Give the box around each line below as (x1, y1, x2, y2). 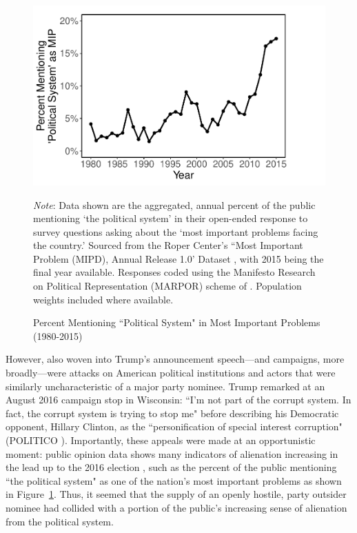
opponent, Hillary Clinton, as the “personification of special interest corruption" (6, 419, 343, 434)
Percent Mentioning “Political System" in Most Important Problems (33, 315, 320, 330)
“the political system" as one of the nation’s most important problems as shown (6, 473, 342, 487)
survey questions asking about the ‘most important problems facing (33, 224, 318, 239)
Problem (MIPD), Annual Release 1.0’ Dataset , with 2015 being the (33, 251, 324, 265)
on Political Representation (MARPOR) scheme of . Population (33, 279, 302, 293)
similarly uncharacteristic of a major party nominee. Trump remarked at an (6, 379, 325, 393)
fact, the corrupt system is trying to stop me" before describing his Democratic (6, 405, 339, 420)
